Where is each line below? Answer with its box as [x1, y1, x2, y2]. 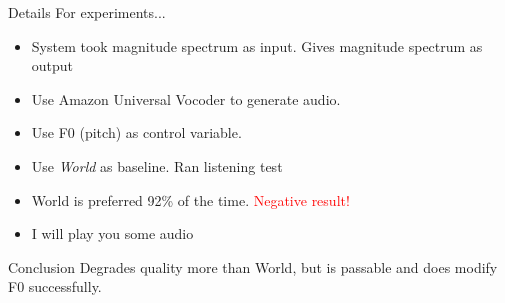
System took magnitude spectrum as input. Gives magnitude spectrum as [31, 35, 483, 56]
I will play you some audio [31, 223, 194, 244]
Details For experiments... [8, 2, 166, 22]
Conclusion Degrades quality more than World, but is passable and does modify [8, 256, 498, 277]
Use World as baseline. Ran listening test [31, 155, 283, 176]
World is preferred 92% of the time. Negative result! [31, 189, 350, 210]
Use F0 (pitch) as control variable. [31, 122, 242, 143]
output [31, 55, 74, 76]
